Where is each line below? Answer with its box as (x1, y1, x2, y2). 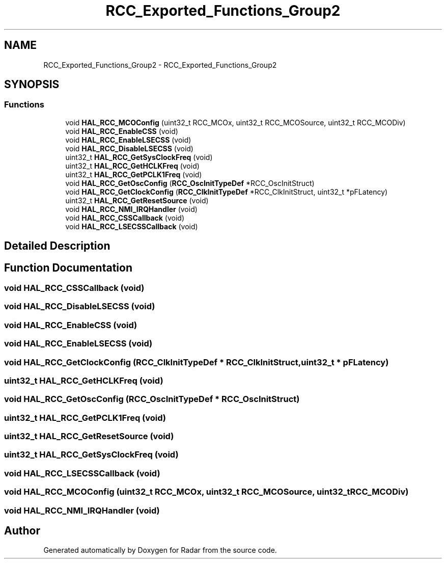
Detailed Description (4, 239, 110, 253)
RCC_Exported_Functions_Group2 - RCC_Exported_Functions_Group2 (43, 60, 277, 69)
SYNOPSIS (4, 78, 60, 91)
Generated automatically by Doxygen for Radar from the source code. (43, 546, 277, 555)
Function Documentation (4, 261, 132, 274)
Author (4, 524, 40, 537)
